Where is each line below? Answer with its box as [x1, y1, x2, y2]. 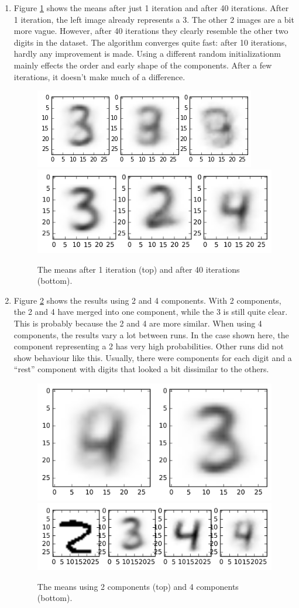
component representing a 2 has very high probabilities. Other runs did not [13, 340, 284, 352]
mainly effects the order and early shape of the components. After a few [13, 59, 272, 71]
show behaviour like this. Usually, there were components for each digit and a [13, 351, 292, 363]
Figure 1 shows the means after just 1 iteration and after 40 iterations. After [13, 2, 289, 13]
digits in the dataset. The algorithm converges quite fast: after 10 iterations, [13, 36, 287, 48]
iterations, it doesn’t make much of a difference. [13, 70, 185, 83]
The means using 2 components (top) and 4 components [37, 580, 239, 592]
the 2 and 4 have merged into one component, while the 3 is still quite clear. [13, 305, 288, 318]
